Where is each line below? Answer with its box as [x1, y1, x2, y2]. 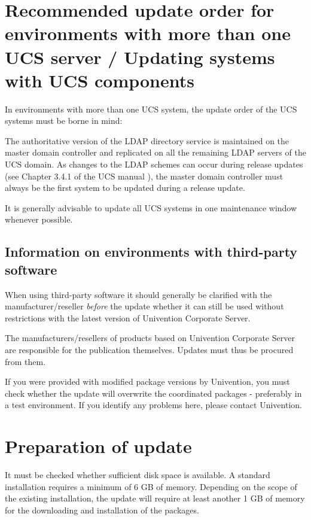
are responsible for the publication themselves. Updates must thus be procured [5, 343, 294, 355]
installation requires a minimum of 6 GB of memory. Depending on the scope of [5, 480, 297, 492]
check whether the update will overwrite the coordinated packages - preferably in [5, 387, 302, 399]
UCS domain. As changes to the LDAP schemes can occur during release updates [5, 158, 303, 171]
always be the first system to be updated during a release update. [5, 181, 245, 194]
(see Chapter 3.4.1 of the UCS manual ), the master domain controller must [5, 169, 283, 182]
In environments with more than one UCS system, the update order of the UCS [5, 102, 297, 115]
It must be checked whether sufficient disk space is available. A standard [5, 469, 270, 481]
